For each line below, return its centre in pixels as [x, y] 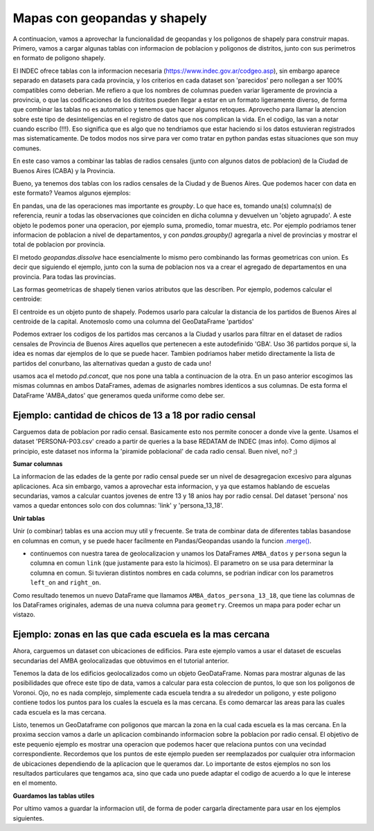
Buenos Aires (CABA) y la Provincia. [64, 170]
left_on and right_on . [66, 582]
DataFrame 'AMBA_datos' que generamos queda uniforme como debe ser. [119, 395]
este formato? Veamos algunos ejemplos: [72, 193]
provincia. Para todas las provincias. [64, 276]
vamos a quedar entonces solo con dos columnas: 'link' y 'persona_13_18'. [118, 506]
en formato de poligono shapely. [59, 58]
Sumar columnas [38, 463]
